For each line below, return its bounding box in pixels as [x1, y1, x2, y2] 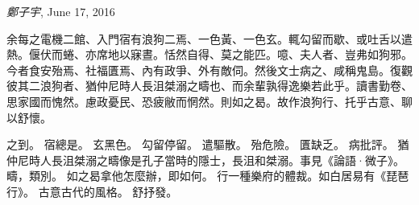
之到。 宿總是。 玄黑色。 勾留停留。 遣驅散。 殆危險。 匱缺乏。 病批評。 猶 [6, 136, 409, 153]
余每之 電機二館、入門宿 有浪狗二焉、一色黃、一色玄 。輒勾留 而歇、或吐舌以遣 [6, 30, 413, 47]
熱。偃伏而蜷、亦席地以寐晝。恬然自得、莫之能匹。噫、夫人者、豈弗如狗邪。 [6, 46, 413, 63]
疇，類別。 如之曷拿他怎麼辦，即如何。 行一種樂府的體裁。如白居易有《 [6, 167, 387, 184]
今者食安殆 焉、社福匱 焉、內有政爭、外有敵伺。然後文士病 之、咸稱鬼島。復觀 [6, 61, 413, 78]
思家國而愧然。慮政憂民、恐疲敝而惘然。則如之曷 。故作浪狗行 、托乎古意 [6, 92, 390, 109]
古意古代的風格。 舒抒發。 [38, 182, 178, 199]
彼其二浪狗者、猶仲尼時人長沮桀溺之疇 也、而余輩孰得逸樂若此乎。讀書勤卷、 [6, 77, 413, 94]
